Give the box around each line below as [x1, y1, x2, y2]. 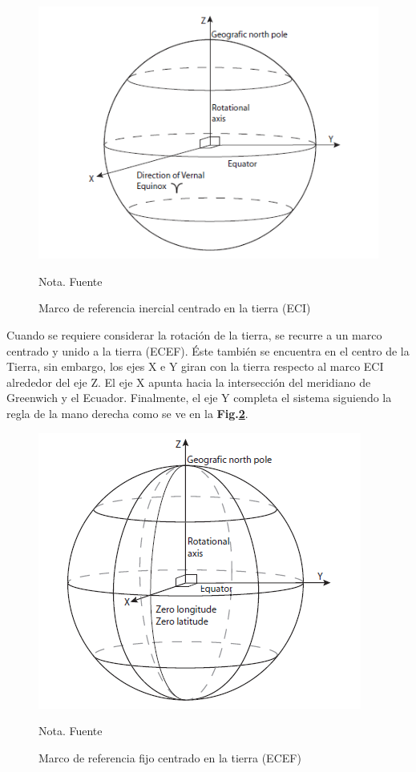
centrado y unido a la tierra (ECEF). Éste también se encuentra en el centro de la [6, 342, 410, 359]
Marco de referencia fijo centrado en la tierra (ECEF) [38, 749, 301, 766]
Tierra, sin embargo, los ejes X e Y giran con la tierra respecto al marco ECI [6, 358, 384, 375]
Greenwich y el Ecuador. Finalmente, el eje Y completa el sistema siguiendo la [6, 389, 392, 406]
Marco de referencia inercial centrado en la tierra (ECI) [38, 300, 311, 316]
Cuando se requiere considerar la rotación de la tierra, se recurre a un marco [6, 327, 382, 344]
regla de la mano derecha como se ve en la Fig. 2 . [6, 405, 248, 422]
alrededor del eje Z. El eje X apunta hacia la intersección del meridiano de [6, 373, 371, 390]
